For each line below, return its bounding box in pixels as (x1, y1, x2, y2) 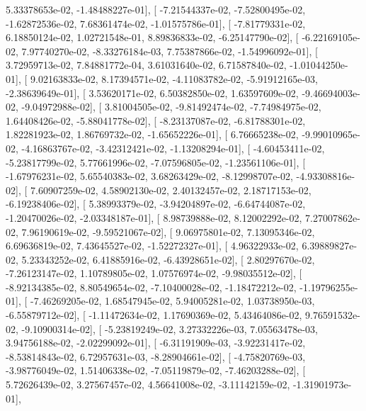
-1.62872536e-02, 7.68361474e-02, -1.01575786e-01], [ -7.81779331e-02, (6, 16, 306, 30)
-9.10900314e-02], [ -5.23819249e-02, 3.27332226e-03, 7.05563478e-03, (21, 321, 318, 336)
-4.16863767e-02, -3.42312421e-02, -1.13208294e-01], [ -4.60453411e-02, (21, 140, 325, 155)
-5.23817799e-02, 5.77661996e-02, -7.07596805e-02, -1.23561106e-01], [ (6, 154, 306, 169)
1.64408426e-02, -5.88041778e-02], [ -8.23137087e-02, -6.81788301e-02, (6, 113, 306, 128)
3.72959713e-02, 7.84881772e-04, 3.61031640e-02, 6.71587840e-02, (6, 57, 287, 72)
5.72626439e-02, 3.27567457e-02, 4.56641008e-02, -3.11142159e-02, (6, 377, 290, 392)
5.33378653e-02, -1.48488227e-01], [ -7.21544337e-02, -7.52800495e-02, (6, 2, 306, 16)
